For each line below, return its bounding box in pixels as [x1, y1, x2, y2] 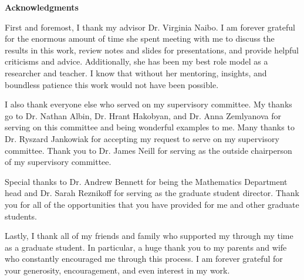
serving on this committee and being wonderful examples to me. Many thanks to [5, 121, 295, 133]
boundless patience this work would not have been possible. [5, 78, 219, 90]
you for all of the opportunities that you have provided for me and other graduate [5, 198, 299, 210]
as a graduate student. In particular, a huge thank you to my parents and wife [5, 241, 287, 253]
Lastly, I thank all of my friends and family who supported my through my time [5, 230, 293, 242]
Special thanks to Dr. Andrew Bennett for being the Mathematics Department [5, 175, 288, 187]
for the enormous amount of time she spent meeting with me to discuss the [5, 32, 275, 45]
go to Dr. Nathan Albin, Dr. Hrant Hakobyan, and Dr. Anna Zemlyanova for [5, 109, 282, 122]
